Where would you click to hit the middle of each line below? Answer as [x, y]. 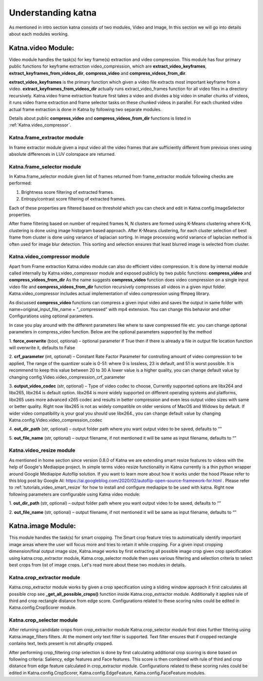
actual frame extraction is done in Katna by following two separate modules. [85, 109]
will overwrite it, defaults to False [42, 348]
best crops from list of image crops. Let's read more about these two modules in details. [97, 565]
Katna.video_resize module [42, 450]
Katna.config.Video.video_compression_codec [56, 420]
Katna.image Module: [43, 526]
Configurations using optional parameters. [51, 316]
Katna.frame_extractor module [46, 138]
